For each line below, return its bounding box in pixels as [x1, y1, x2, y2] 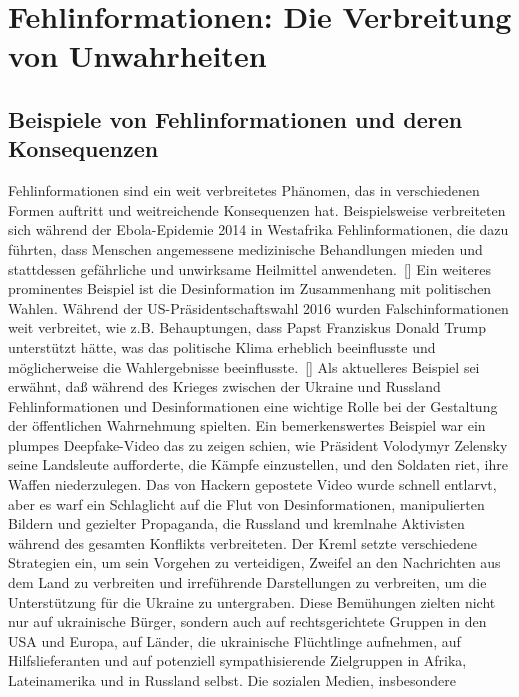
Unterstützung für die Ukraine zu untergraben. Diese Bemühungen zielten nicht [8, 591, 496, 612]
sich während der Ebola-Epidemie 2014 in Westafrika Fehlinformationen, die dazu [8, 219, 509, 240]
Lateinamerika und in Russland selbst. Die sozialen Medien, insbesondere [8, 670, 457, 690]
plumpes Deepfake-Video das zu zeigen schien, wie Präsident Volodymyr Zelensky [8, 434, 508, 455]
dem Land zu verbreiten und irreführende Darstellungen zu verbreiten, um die [8, 572, 487, 593]
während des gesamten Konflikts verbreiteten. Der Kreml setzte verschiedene [8, 532, 477, 553]
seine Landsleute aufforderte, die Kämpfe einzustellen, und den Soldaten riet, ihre [8, 454, 508, 475]
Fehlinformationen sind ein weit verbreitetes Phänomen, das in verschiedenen [8, 180, 480, 201]
